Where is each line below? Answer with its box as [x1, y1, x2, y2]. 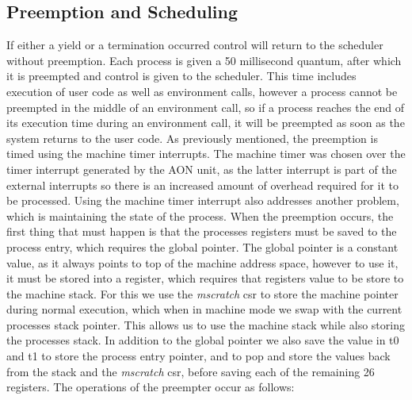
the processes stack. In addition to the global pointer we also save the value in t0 [6, 332, 399, 348]
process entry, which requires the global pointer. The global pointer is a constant [6, 238, 399, 255]
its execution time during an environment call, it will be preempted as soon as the [6, 114, 405, 131]
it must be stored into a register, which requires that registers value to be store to [6, 270, 404, 287]
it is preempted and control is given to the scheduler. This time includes [6, 67, 357, 84]
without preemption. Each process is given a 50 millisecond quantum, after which [6, 52, 402, 68]
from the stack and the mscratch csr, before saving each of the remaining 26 [6, 363, 375, 379]
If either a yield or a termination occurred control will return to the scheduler [6, 37, 383, 53]
